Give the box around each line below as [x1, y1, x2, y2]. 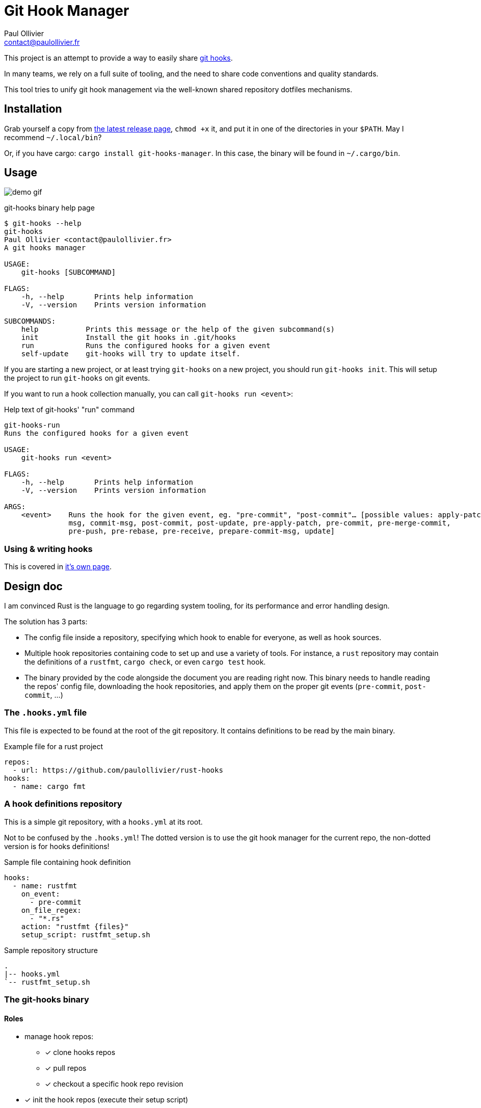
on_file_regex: [21, 906, 82, 914]
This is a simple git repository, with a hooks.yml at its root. [4, 817, 203, 826]
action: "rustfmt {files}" [21, 922, 129, 931]
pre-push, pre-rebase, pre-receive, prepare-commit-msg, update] [68, 527, 335, 536]
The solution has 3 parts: [4, 617, 88, 626]
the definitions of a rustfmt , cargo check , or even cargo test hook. [24, 657, 266, 667]
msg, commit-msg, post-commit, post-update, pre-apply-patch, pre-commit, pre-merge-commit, [68, 519, 451, 527]
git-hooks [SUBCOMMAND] [21, 268, 116, 277]
